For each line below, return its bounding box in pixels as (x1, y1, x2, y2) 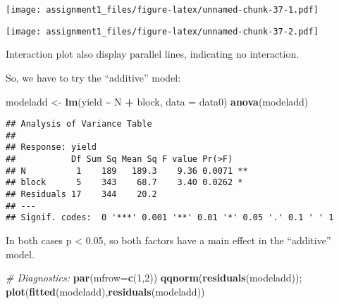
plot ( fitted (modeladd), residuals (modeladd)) (6, 284, 205, 298)
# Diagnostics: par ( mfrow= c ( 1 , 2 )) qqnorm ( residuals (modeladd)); (6, 270, 302, 285)
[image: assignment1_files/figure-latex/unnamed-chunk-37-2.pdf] (6, 26, 319, 37)
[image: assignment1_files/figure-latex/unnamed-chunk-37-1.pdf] (6, 5, 319, 15)
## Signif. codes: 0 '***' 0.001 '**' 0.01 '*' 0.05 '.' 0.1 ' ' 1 (6, 213, 334, 223)
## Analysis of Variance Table (6, 119, 152, 129)
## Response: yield (6, 142, 97, 153)
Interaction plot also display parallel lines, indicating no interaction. (6, 46, 300, 61)
